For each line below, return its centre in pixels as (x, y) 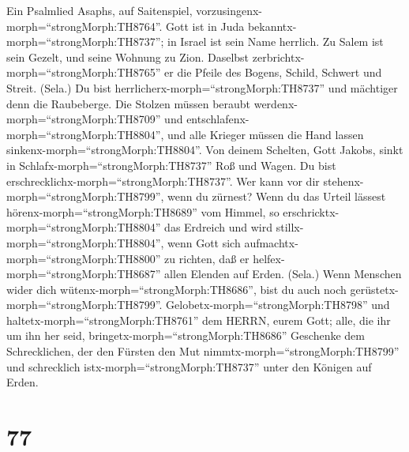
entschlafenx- (218, 119)
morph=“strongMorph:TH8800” (84, 258)
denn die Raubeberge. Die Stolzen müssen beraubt (129, 103)
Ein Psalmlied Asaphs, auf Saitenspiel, (99, 10)
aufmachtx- (271, 242)
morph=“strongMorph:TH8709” (84, 119)
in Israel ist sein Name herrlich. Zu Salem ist (276, 41)
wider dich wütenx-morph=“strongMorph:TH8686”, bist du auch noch (176, 289)
